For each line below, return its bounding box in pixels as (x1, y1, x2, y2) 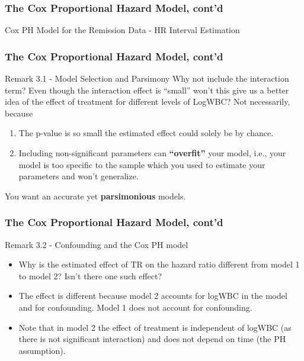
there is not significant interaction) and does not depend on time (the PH (18, 333, 286, 345)
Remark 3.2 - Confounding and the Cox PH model (5, 238, 188, 250)
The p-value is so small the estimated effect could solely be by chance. (18, 127, 274, 139)
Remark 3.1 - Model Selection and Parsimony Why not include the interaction (5, 72, 289, 85)
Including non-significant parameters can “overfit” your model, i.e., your (18, 147, 286, 159)
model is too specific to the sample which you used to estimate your (18, 158, 265, 170)
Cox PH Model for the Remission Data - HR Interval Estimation (5, 24, 240, 36)
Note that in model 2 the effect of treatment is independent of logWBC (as (18, 321, 292, 333)
